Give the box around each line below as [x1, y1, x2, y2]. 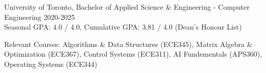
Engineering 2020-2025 [4, 11, 75, 22]
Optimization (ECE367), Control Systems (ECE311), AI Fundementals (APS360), [4, 48, 262, 59]
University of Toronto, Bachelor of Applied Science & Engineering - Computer [4, 2, 250, 12]
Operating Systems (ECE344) [4, 58, 97, 69]
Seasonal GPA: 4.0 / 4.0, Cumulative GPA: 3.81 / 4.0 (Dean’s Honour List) [4, 21, 242, 32]
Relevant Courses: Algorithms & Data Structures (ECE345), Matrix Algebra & [4, 38, 253, 49]
